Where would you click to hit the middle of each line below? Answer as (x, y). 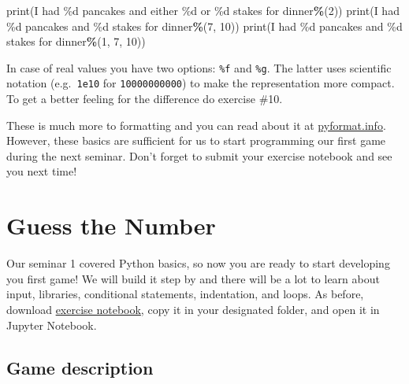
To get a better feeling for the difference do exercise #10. (145, 99)
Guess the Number (111, 225)
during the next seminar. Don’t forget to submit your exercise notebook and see (199, 155)
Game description (80, 367)
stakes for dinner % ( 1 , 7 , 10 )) (76, 41)
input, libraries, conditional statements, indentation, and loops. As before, (185, 294)
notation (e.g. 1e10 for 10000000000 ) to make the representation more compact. (201, 83)
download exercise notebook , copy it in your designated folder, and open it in (193, 309)
